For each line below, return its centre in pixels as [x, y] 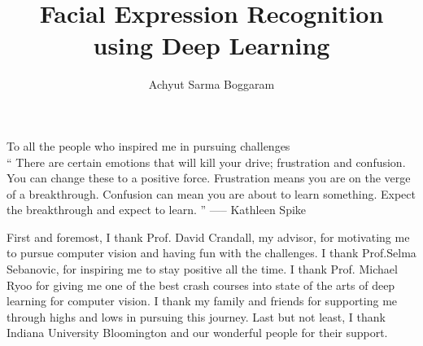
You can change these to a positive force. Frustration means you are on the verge [209, 178]
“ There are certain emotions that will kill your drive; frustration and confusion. [206, 162]
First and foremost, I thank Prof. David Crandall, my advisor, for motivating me [208, 237]
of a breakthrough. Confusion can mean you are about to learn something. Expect [211, 193]
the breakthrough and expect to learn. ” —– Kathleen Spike [157, 210]
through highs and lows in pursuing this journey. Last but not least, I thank [196, 316]
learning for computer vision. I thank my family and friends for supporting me [202, 301]
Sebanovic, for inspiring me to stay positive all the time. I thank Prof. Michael [202, 269]
